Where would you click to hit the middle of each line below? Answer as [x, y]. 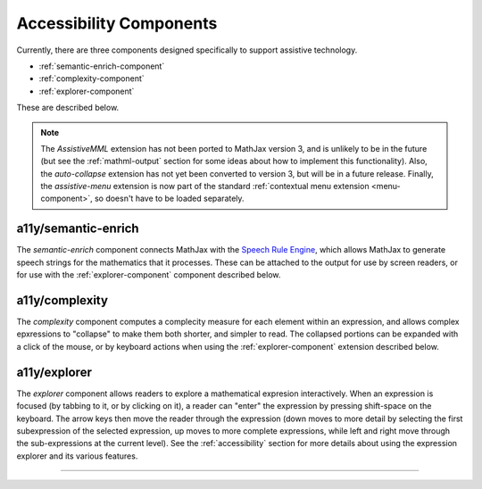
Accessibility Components [117, 23]
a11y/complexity [62, 300]
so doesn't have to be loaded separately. [169, 199]
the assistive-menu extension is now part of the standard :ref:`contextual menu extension [205, 186]
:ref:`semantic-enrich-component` [102, 66]
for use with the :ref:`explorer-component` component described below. [149, 275]
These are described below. [68, 108]
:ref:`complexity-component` [91, 79]
